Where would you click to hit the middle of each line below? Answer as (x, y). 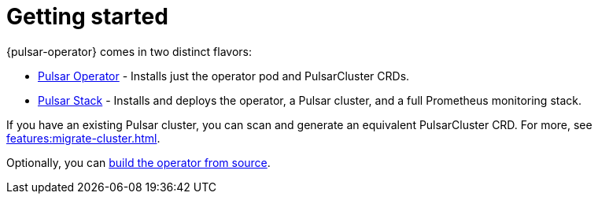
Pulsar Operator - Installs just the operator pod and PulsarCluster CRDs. (224, 76)
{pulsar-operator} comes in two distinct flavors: (129, 51)
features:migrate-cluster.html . (83, 138)
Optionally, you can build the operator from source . (138, 162)
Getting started (87, 17)
